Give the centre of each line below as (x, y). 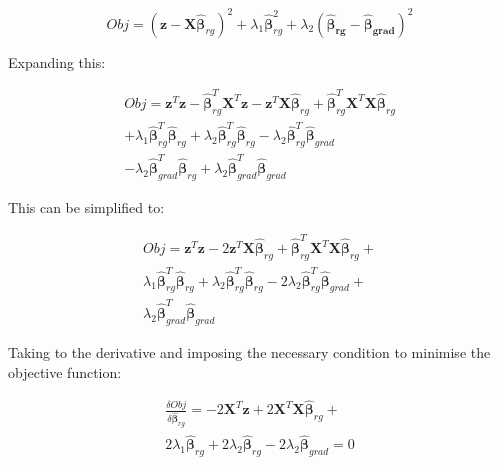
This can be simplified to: (86, 206)
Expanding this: (57, 61)
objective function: (65, 371)
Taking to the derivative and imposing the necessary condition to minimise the (249, 351)
